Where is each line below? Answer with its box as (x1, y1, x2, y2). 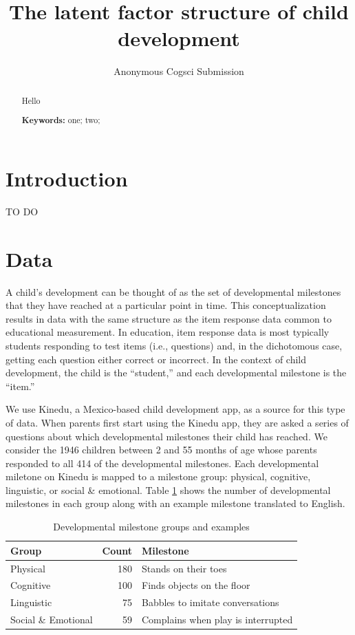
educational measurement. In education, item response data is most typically (6, 325, 330, 339)
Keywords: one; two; (21, 114, 100, 127)
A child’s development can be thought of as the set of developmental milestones (6, 284, 341, 299)
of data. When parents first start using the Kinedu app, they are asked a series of (6, 415, 349, 429)
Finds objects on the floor (142, 578, 250, 592)
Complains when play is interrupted (142, 612, 293, 627)
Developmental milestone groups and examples (53, 519, 250, 534)
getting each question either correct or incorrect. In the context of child (6, 352, 307, 366)
